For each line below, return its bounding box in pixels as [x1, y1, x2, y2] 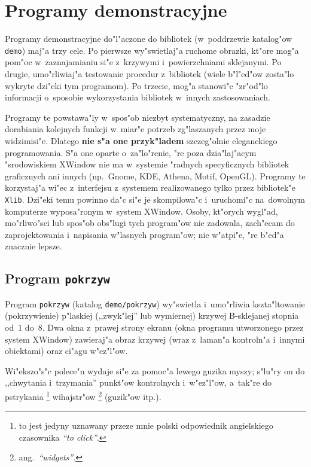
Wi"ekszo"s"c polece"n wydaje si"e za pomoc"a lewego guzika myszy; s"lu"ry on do [5, 364, 305, 377]
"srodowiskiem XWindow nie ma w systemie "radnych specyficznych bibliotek [5, 158, 289, 170]
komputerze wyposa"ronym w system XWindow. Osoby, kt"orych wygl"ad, [5, 204, 278, 217]
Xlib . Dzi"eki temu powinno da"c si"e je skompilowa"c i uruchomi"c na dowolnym [5, 193, 306, 205]
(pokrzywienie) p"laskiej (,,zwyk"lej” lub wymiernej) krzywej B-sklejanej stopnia [5, 309, 299, 322]
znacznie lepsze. [5, 240, 62, 252]
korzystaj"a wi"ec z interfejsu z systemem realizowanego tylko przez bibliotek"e [5, 181, 295, 194]
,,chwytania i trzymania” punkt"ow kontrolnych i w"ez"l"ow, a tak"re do [5, 376, 272, 389]
